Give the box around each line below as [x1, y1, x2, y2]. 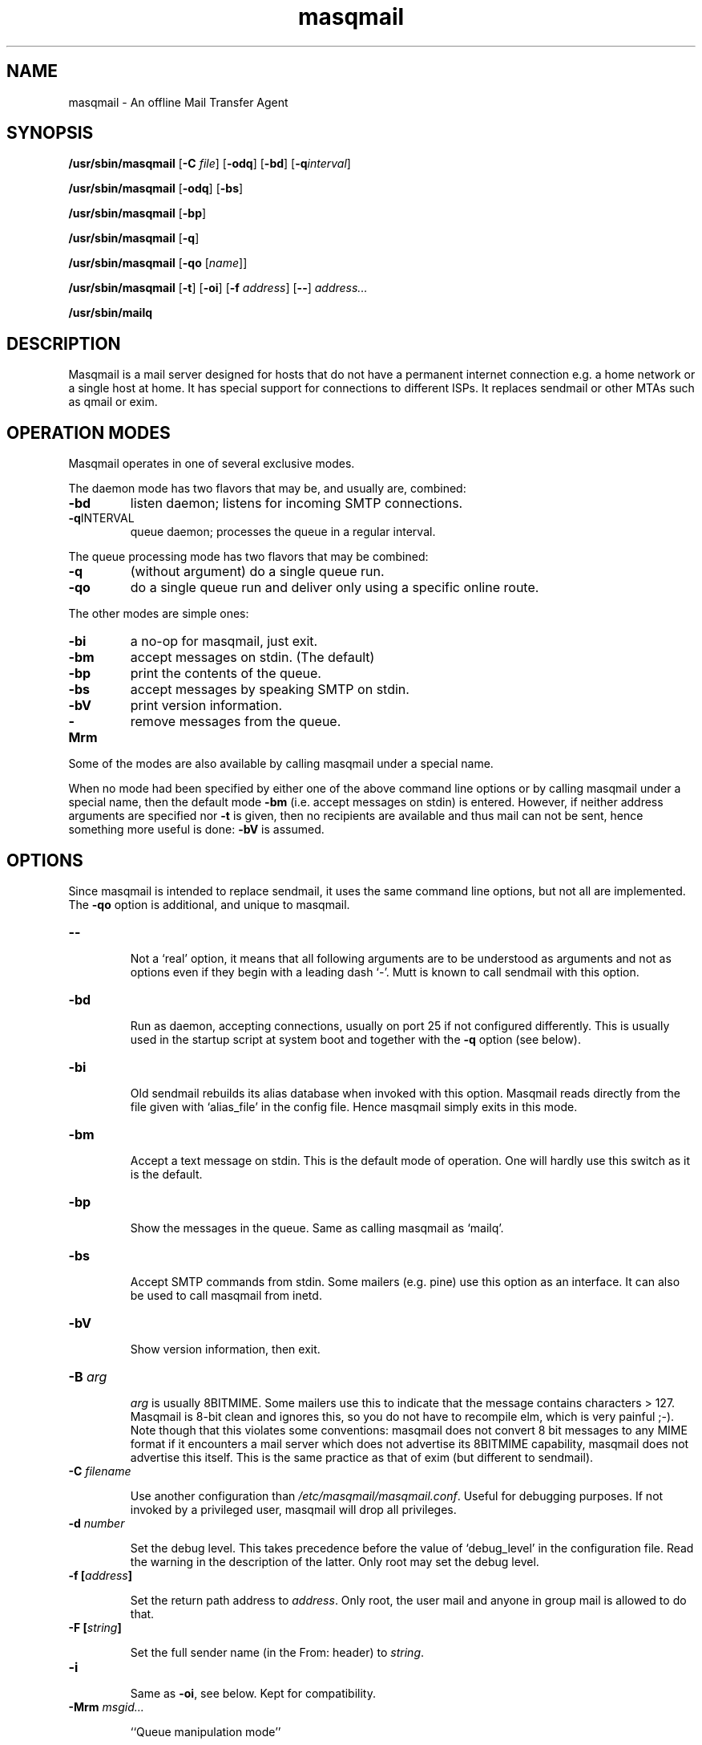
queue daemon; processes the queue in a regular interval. [130, 525, 436, 539]
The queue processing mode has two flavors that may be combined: [68, 550, 429, 564]
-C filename [68, 1463, 131, 1478]
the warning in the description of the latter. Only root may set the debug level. [130, 1554, 539, 1568]
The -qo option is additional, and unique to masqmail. [68, 897, 350, 911]
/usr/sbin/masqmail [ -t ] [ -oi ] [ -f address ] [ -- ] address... [68, 281, 368, 295]
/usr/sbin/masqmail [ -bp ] [68, 206, 207, 221]
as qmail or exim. [68, 395, 158, 409]
